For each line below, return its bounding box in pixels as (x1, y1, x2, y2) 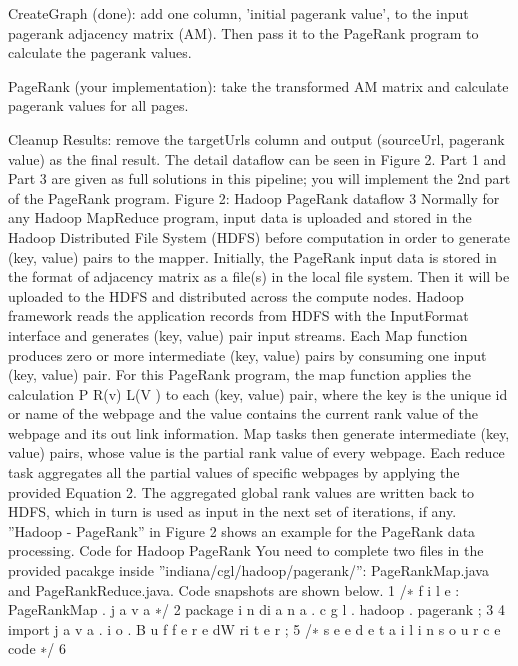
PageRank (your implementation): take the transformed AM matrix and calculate (8, 75, 509, 96)
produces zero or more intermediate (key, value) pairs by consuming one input (8, 344, 487, 365)
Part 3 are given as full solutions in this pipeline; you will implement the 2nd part (8, 168, 511, 189)
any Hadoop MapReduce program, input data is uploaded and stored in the (8, 207, 472, 228)
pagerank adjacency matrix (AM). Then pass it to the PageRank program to (8, 22, 479, 43)
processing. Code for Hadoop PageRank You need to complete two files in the (8, 540, 484, 561)
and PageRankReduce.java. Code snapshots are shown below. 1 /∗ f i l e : (8, 579, 460, 600)
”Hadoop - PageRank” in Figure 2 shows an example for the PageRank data (8, 520, 476, 541)
